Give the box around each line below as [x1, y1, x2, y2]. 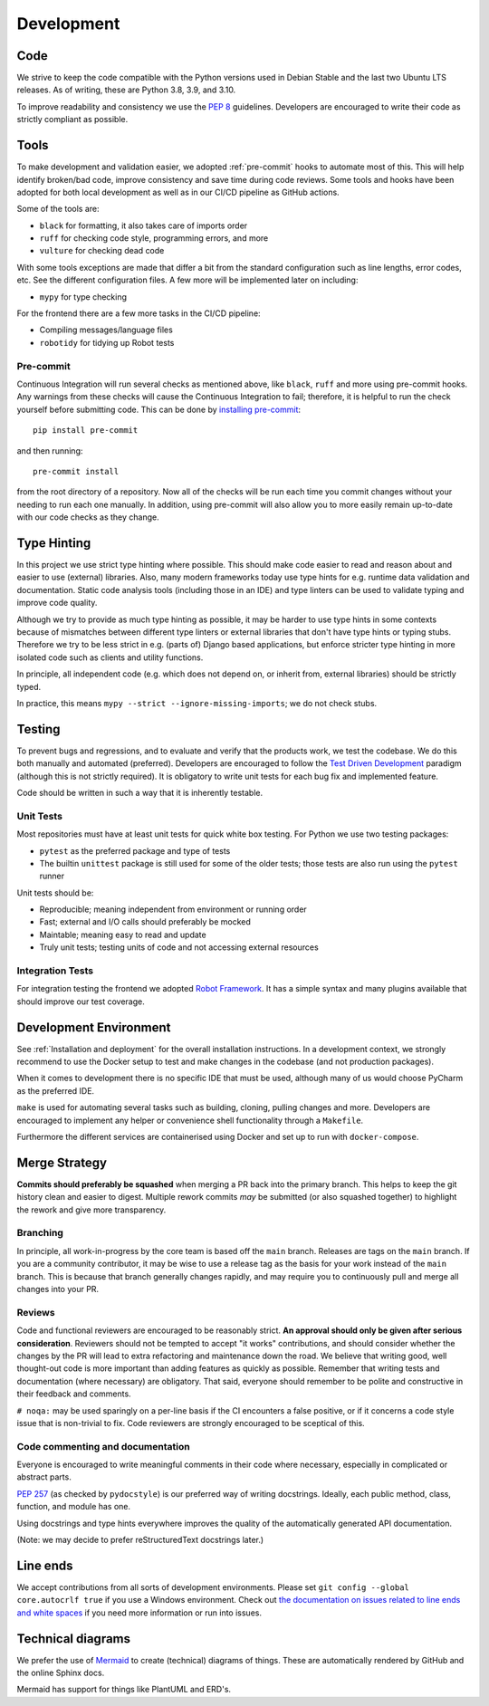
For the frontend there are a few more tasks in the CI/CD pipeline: [16, 308, 262, 319]
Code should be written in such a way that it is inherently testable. [16, 787, 263, 798]
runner [39, 870, 65, 882]
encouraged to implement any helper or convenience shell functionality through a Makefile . [16, 1115, 364, 1126]
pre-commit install [33, 466, 120, 476]
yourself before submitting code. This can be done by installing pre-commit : [16, 404, 302, 415]
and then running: [16, 445, 83, 456]
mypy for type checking [39, 291, 127, 302]
